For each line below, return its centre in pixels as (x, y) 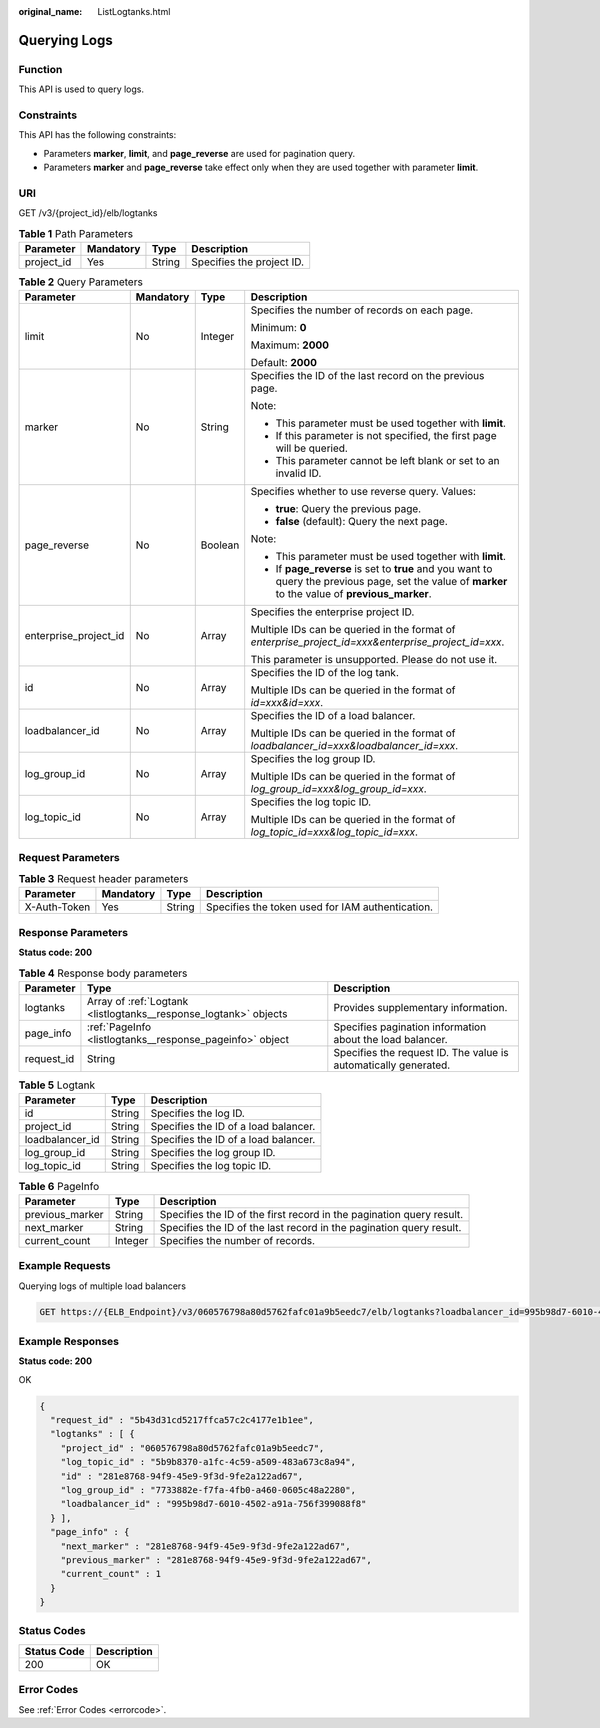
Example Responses (69, 1341)
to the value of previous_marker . (353, 594)
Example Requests (64, 1266)
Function (40, 69)
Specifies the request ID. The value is (421, 1052)
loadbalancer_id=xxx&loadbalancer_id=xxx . (354, 746)
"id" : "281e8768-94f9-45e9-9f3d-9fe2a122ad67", (182, 1476)
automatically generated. (392, 1065)
